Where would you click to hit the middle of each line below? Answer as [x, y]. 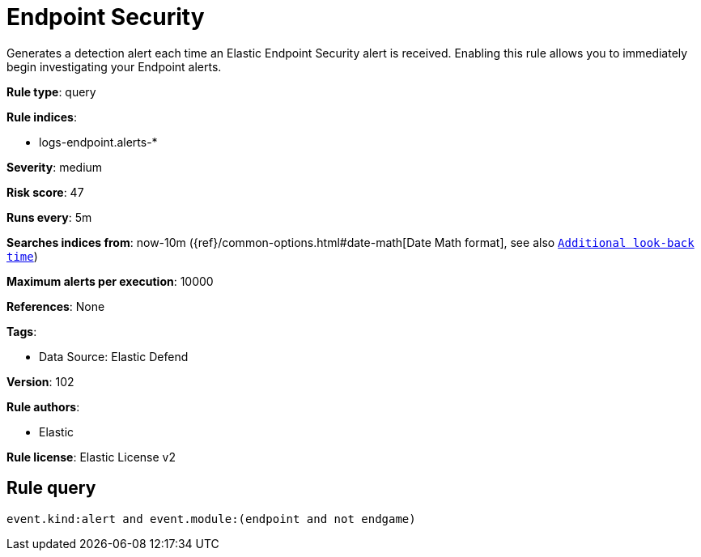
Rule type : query [51, 91]
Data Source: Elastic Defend [114, 356]
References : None [56, 306]
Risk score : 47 [45, 192]
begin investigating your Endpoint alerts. [114, 66]
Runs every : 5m [49, 217]
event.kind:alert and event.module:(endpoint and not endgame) [211, 519]
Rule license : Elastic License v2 [91, 457]
